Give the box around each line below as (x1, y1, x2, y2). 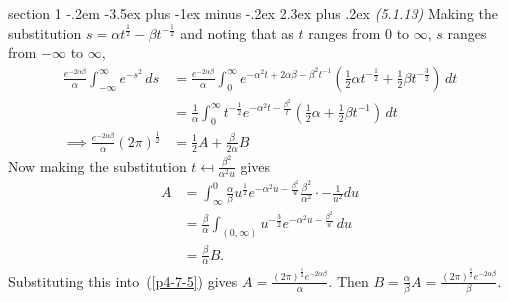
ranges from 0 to (308, 22, 410, 43)
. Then (328, 270, 369, 291)
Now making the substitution (8, 155, 187, 176)
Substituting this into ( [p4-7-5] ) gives (8, 270, 238, 291)
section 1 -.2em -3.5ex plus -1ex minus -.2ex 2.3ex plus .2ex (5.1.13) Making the (8, 3, 499, 23)
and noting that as (180, 22, 294, 43)
